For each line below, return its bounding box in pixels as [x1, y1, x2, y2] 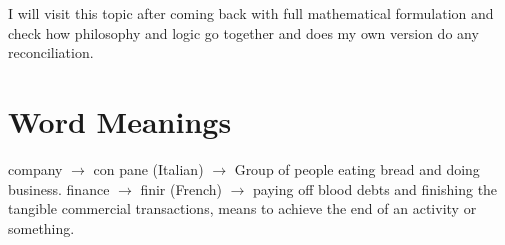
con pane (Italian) [93, 158, 204, 179]
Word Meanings [8, 100, 232, 141]
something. [8, 217, 75, 238]
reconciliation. [8, 42, 94, 63]
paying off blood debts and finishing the [253, 178, 498, 199]
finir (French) [140, 178, 222, 199]
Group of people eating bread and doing [234, 158, 480, 179]
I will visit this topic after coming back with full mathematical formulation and [8, 3, 494, 23]
